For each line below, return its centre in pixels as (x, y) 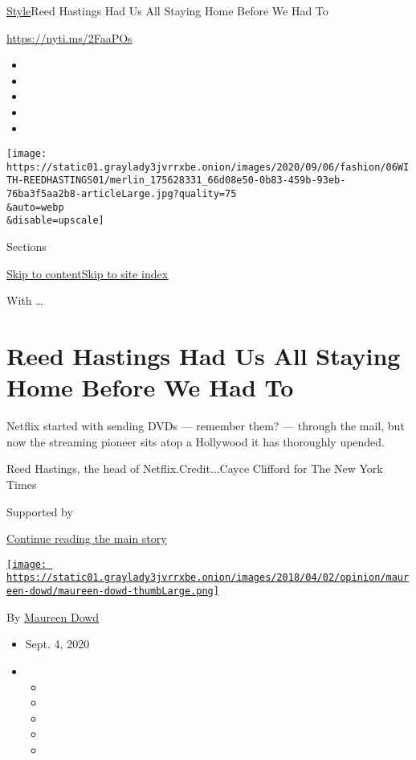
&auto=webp (35, 207)
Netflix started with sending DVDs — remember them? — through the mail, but (206, 426)
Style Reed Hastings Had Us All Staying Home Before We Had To (167, 10)
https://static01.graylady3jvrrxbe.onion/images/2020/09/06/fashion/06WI (208, 167)
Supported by (40, 511)
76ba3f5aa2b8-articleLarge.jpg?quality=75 (122, 194)
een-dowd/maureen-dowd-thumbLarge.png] (113, 592)
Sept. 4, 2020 (57, 644)
